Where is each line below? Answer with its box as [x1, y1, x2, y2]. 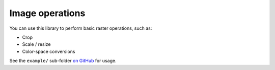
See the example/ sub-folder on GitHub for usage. [9, 58, 117, 64]
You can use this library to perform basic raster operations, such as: [9, 25, 152, 31]
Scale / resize [22, 41, 51, 47]
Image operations [9, 8, 86, 19]
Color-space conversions [22, 48, 75, 54]
